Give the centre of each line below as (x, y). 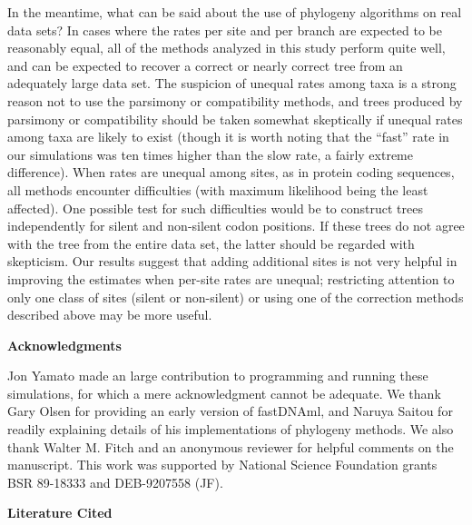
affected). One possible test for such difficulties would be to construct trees (215, 208)
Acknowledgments (64, 345)
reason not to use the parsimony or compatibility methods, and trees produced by (235, 100)
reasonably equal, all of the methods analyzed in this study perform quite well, (226, 48)
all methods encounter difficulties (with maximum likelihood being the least (218, 189)
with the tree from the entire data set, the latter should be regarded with (211, 243)
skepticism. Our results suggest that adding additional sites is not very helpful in (232, 261)
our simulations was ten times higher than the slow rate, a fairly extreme (210, 154)
